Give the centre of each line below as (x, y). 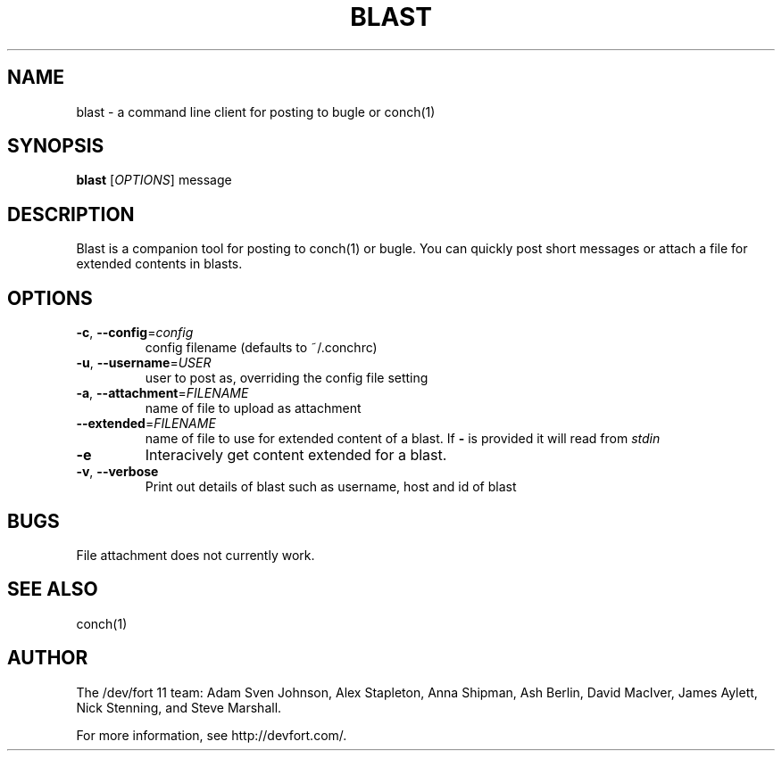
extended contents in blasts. (159, 264)
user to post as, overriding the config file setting (287, 378)
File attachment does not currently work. (195, 555)
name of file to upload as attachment (253, 408)
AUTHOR (48, 658)
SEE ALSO (53, 589)
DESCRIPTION (71, 214)
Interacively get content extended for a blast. (296, 455)
